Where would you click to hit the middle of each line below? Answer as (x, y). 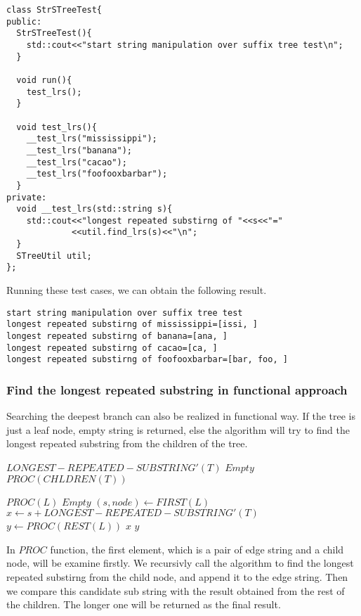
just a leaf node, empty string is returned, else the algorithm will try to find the (178, 429)
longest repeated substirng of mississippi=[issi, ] (132, 325)
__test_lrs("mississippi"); (92, 139)
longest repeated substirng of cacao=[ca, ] (112, 348)
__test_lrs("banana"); (79, 150)
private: (27, 197)
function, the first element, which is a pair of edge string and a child (197, 549)
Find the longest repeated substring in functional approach (177, 389)
